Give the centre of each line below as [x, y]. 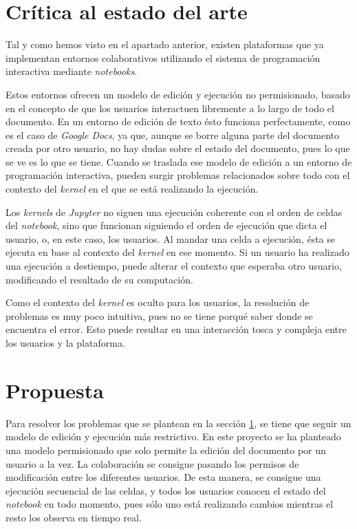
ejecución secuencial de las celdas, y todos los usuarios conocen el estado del [166, 490]
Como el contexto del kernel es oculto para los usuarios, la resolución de [158, 302]
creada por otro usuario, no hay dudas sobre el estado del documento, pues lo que [178, 148]
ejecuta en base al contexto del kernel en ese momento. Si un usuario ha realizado [177, 252]
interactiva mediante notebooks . [72, 71]
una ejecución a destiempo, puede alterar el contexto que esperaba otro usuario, [174, 266]
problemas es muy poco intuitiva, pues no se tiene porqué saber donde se [159, 315]
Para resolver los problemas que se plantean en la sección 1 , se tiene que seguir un [178, 423]
